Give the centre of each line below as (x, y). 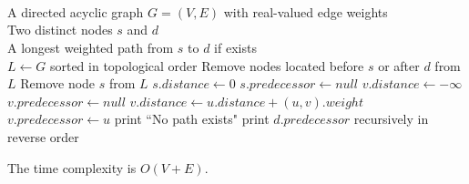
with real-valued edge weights (306, 11)
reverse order (43, 136)
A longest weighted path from (91, 47)
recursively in (391, 119)
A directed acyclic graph (76, 11)
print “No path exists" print (192, 119)
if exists (235, 47)
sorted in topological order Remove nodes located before (207, 65)
